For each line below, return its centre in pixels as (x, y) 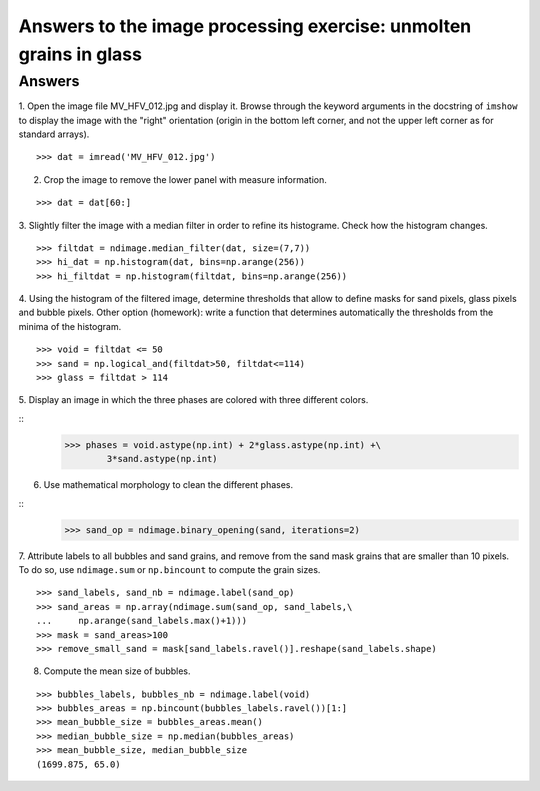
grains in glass (80, 54)
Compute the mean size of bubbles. (117, 671)
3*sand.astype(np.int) (162, 459)
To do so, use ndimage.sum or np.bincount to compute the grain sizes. (169, 569)
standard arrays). (54, 134)
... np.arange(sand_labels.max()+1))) (142, 621)
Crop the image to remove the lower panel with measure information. (185, 179)
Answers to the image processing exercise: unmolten (245, 26)
